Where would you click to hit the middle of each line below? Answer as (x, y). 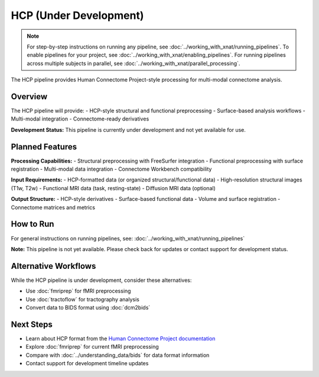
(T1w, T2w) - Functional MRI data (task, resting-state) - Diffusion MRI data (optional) (113, 188)
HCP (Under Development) (77, 15)
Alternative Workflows (53, 266)
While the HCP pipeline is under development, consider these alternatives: (101, 280)
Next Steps (32, 324)
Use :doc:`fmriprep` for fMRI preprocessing (78, 291)
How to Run (32, 224)
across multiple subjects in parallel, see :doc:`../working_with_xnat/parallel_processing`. (134, 63)
